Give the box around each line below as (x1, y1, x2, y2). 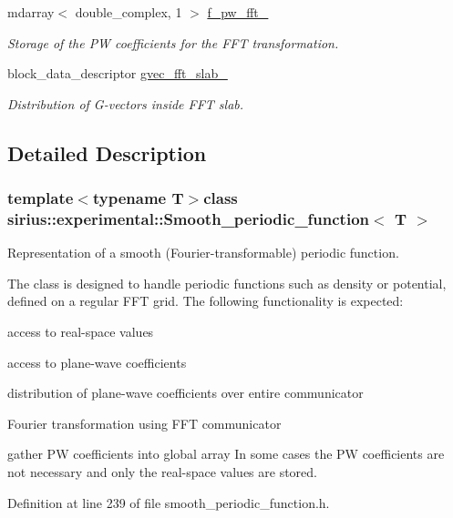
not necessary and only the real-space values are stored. (7, 462, 318, 482)
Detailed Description (7, 138, 207, 167)
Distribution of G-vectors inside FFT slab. (7, 94, 244, 113)
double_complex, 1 (75, 3, 182, 21)
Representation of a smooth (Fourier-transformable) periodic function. (7, 243, 399, 262)
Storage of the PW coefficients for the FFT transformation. (7, 33, 339, 52)
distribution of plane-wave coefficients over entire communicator (7, 383, 364, 402)
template (7, 187, 74, 209)
